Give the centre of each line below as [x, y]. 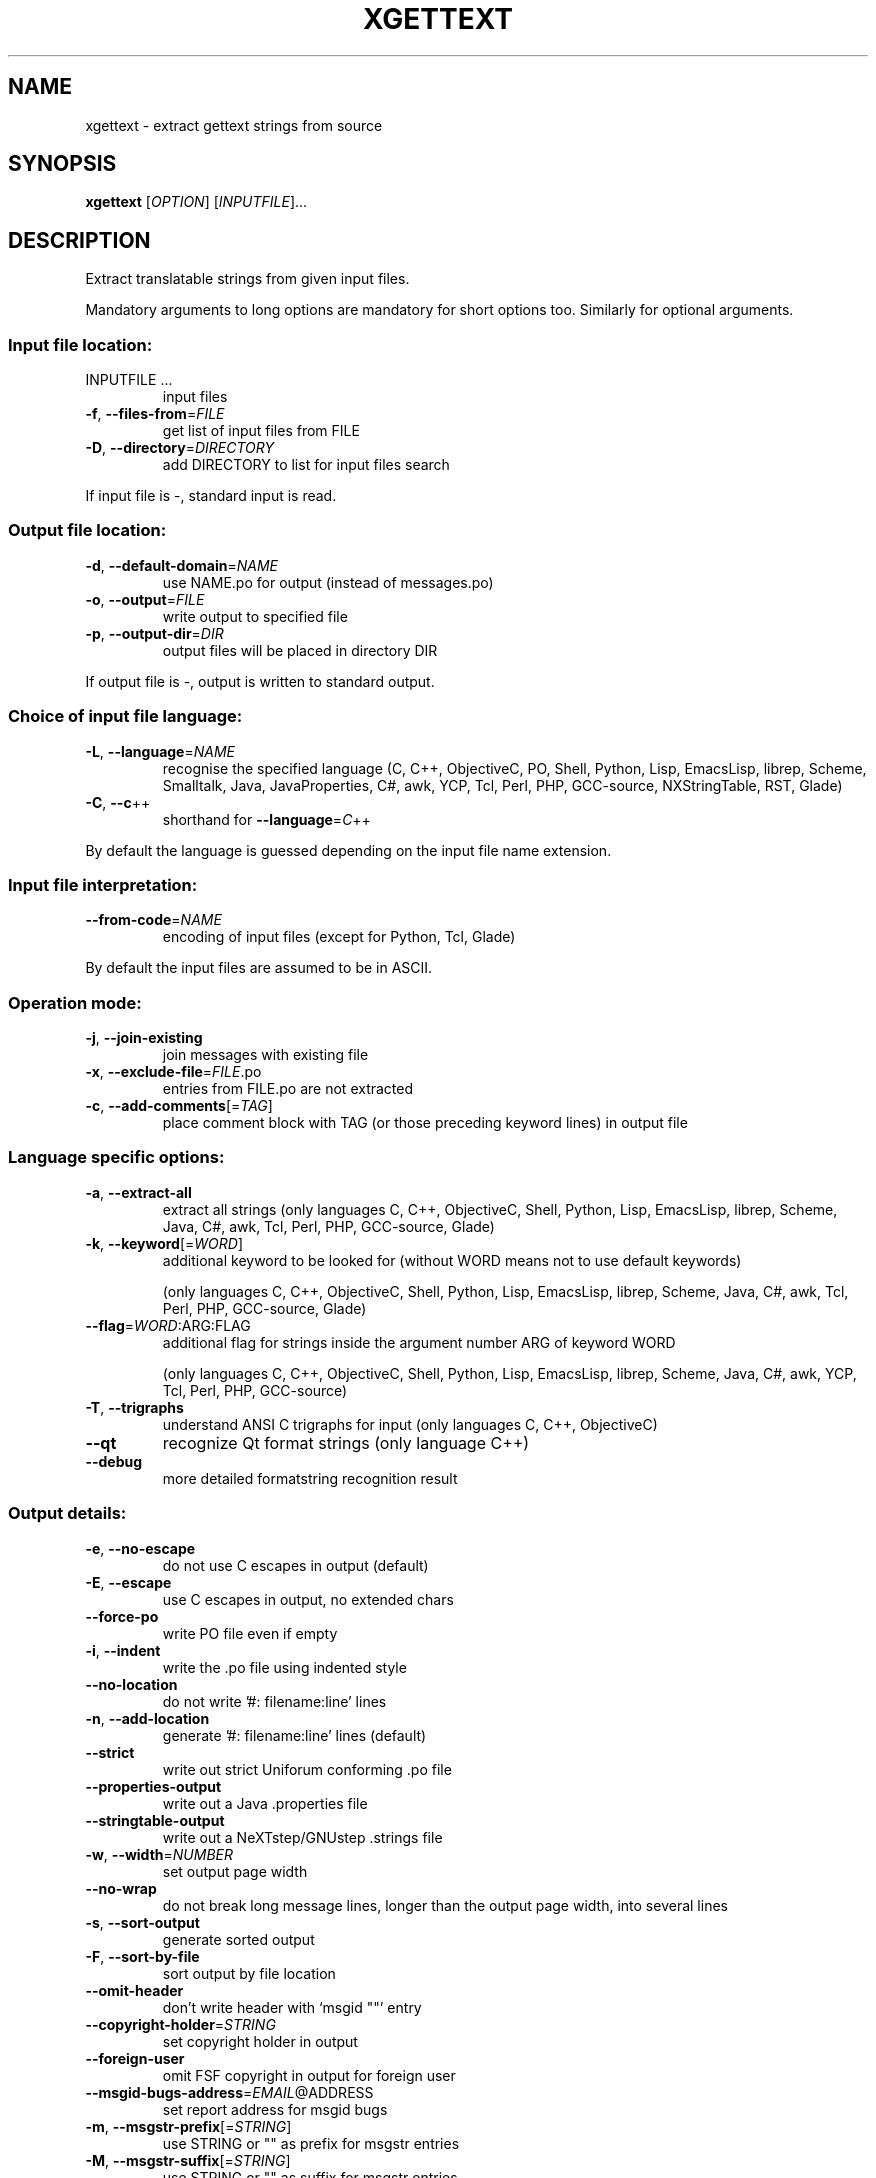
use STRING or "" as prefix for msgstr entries [311, 2143]
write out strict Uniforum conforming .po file [307, 1769]
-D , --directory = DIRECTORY [179, 448]
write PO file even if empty [250, 1633]
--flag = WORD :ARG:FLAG [168, 1325]
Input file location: [80, 344]
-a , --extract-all [138, 1192]
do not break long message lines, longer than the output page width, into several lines [445, 1905]
